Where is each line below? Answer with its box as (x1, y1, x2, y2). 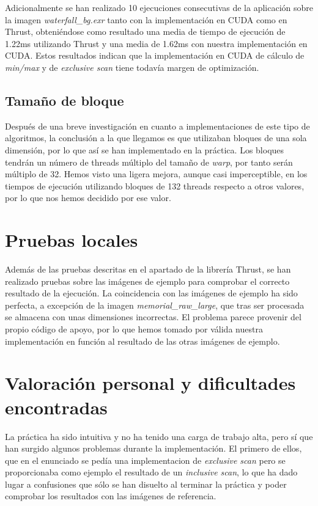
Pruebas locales (5, 227, 138, 252)
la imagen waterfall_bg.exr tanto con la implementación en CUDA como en (5, 13, 287, 26)
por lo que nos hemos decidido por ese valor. (5, 191, 171, 204)
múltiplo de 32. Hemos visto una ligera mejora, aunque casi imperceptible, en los (5, 167, 308, 180)
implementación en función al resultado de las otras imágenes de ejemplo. (5, 334, 280, 347)
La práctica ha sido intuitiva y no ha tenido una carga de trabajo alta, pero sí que (5, 430, 313, 442)
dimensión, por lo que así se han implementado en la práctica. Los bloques (5, 143, 284, 156)
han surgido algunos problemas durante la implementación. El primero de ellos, (5, 442, 302, 455)
